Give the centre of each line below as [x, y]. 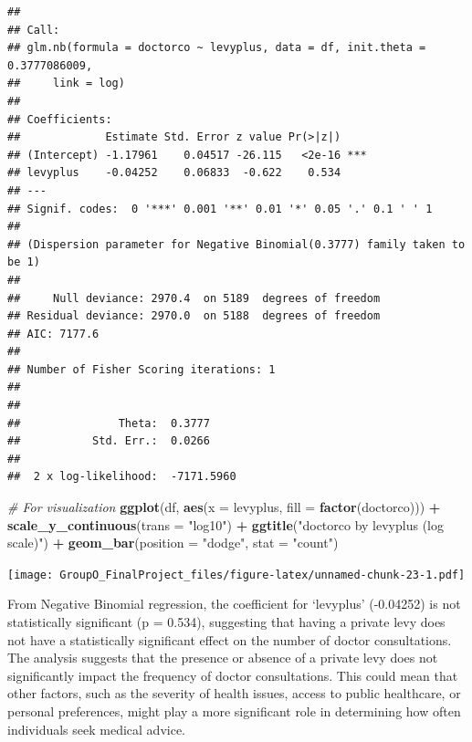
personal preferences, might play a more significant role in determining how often [234, 711]
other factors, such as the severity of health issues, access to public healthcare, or [234, 693]
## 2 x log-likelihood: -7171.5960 [122, 477]
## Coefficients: [60, 119]
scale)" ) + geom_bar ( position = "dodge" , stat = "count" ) [173, 543]
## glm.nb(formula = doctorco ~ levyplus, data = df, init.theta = [217, 48]
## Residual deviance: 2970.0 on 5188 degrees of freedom [194, 316]
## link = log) [66, 84]
